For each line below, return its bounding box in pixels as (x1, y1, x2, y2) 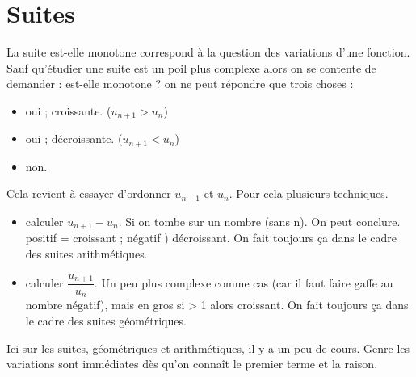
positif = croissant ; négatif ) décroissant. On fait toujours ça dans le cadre (25, 229, 397, 246)
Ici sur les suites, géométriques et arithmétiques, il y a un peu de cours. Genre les (6, 339, 410, 356)
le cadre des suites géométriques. (25, 312, 187, 329)
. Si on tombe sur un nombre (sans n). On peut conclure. (118, 212, 401, 229)
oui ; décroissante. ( (25, 130, 123, 147)
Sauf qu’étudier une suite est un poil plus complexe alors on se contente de (6, 59, 376, 76)
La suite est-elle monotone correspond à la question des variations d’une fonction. (6, 44, 410, 61)
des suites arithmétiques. (25, 245, 148, 262)
